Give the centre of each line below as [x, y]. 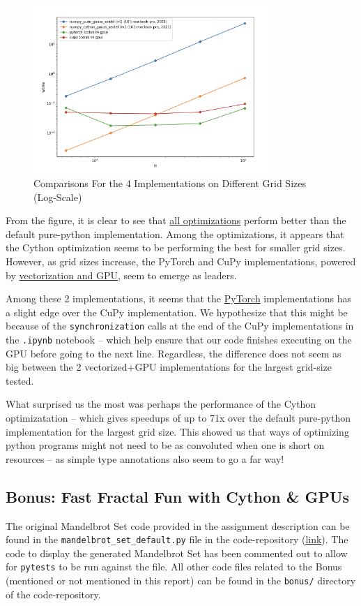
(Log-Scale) [58, 197]
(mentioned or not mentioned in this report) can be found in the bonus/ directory [181, 581]
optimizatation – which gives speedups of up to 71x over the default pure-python [178, 417]
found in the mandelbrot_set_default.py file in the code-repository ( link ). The [177, 539]
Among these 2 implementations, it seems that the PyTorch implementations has [179, 298]
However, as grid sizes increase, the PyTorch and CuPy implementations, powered [181, 261]
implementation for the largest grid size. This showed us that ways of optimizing [177, 431]
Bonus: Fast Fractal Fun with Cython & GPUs [178, 496]
